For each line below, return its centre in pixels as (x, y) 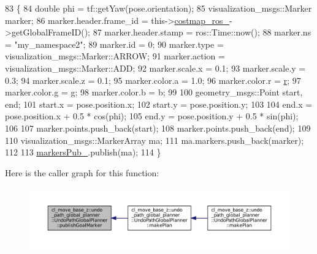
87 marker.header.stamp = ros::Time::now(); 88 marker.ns (202, 32)
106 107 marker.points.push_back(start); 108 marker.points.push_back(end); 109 (158, 128)
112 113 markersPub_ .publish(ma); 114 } (83, 152)
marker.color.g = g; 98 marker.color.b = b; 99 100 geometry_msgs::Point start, (154, 92)
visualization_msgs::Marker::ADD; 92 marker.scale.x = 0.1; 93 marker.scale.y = (155, 68)
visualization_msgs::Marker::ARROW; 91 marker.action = (115, 56)
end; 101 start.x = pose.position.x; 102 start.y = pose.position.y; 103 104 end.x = (159, 104)
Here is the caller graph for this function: (82, 172)
